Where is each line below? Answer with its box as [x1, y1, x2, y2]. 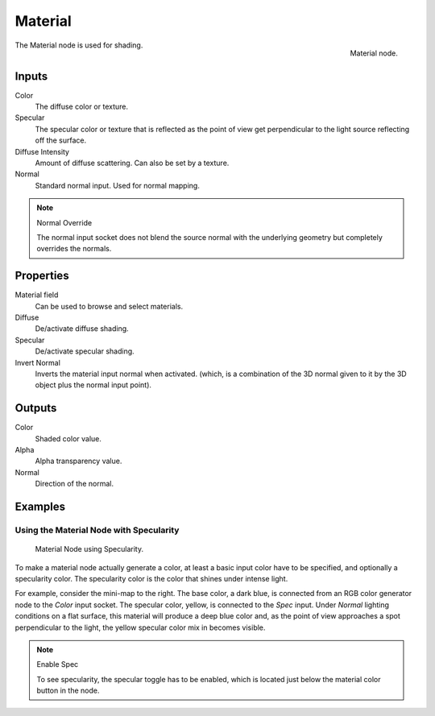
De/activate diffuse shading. [35, 324, 129, 333]
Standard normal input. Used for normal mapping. [35, 180, 201, 190]
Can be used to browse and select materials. [35, 301, 184, 311]
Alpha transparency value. [35, 456, 122, 466]
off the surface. [35, 135, 87, 145]
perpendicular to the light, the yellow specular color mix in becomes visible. [14, 623, 266, 632]
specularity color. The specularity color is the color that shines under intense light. [14, 573, 288, 583]
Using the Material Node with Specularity [14, 524, 180, 536]
